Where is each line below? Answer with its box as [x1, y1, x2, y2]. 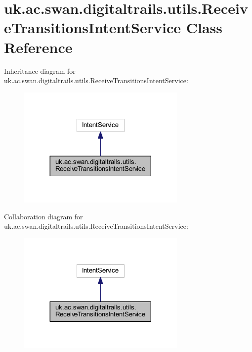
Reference [4, 37, 73, 57]
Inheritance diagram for [4, 65, 76, 76]
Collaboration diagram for [4, 211, 83, 221]
